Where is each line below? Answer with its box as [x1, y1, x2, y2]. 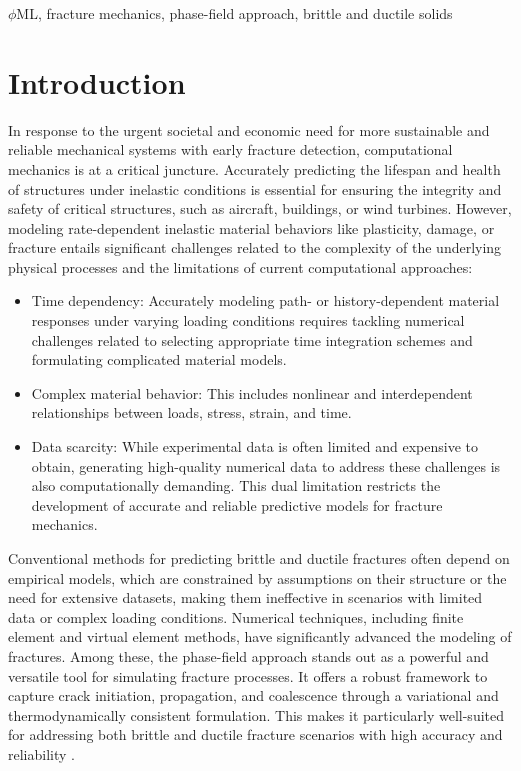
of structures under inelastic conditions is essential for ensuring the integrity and [8, 178, 502, 199]
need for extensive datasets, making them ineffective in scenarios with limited [8, 587, 483, 608]
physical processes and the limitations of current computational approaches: [8, 256, 473, 277]
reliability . [8, 743, 75, 764]
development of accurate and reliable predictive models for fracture [31, 494, 443, 515]
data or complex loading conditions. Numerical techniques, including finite [8, 606, 464, 627]
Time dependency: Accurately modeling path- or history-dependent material [31, 290, 500, 311]
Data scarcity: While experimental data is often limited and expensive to [31, 436, 478, 457]
